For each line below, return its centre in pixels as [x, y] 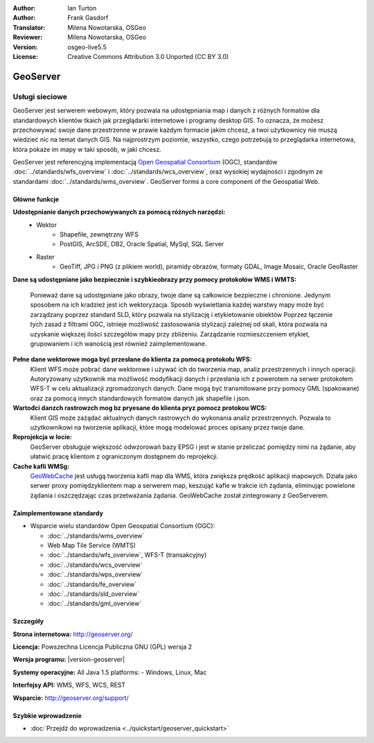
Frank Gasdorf [88, 18]
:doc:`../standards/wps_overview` [95, 574]
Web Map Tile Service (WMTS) [92, 545]
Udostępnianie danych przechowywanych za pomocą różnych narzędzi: [119, 212]
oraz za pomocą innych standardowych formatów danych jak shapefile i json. [140, 398]
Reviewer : [28, 37]
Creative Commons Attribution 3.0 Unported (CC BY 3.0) [148, 56]
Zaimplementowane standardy [58, 513]
